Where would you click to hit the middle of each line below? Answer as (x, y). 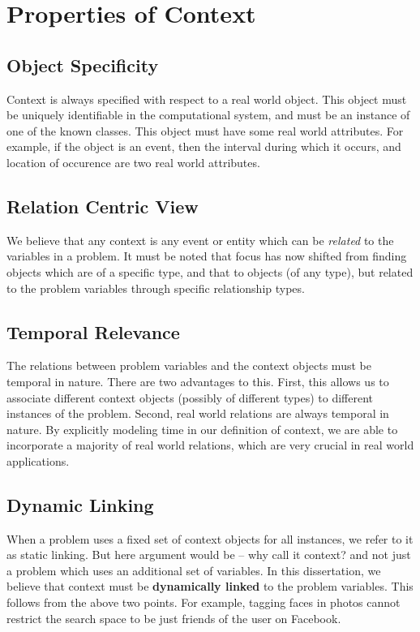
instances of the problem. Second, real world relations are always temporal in (198, 413)
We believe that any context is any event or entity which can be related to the (200, 240)
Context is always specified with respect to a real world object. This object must (207, 99)
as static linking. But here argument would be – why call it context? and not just (209, 555)
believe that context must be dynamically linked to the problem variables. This (210, 586)
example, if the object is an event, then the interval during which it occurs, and (204, 146)
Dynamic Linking (80, 504)
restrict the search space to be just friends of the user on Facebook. (174, 618)
